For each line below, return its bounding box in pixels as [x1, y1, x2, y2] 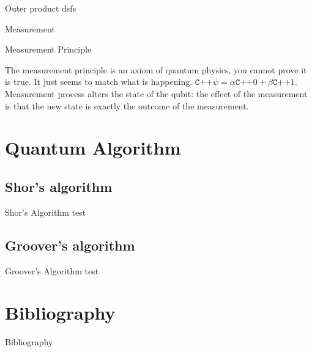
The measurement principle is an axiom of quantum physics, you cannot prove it [5, 63, 307, 76]
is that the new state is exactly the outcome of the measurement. [5, 99, 249, 112]
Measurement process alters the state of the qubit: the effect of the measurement [5, 87, 308, 100]
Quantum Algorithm [5, 135, 181, 160]
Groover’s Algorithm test [5, 264, 99, 277]
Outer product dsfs [5, 2, 76, 14]
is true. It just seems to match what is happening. [5, 75, 193, 88]
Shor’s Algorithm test [5, 205, 86, 218]
